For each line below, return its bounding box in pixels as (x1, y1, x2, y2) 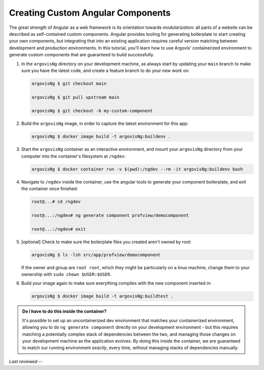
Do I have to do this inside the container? (22, 308, 107, 314)
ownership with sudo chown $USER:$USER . (21, 272, 111, 277)
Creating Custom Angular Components (9, 7, 171, 18)
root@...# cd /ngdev (31, 199, 81, 205)
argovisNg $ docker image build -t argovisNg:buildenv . (31, 134, 171, 139)
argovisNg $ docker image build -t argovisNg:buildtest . (31, 294, 174, 299)
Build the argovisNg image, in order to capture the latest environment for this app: (21, 120, 189, 127)
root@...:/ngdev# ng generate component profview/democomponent (31, 212, 189, 218)
